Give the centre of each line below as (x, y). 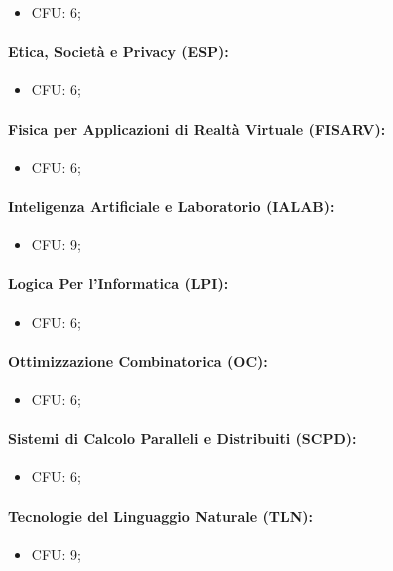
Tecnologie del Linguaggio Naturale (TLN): (160, 515)
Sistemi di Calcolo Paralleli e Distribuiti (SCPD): (182, 438)
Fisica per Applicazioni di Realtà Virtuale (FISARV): (197, 128)
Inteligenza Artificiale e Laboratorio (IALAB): (171, 205)
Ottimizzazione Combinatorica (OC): (138, 360)
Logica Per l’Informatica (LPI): (118, 283)
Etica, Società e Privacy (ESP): (118, 51)
